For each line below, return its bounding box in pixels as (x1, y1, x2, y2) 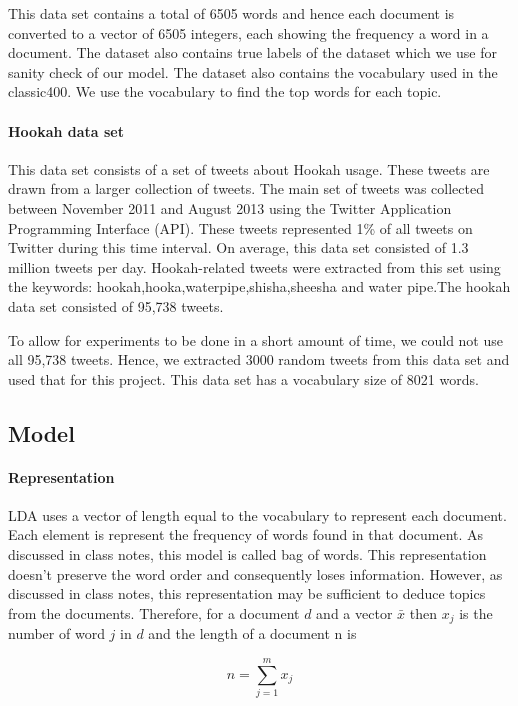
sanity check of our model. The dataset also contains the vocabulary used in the (8, 61, 498, 82)
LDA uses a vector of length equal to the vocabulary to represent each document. (8, 504, 507, 525)
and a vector (316, 602, 393, 623)
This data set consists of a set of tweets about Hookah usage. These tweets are (8, 158, 490, 179)
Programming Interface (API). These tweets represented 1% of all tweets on (8, 217, 473, 238)
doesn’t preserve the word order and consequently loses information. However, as (8, 563, 503, 584)
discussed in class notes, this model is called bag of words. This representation (8, 544, 487, 565)
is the (459, 602, 493, 623)
